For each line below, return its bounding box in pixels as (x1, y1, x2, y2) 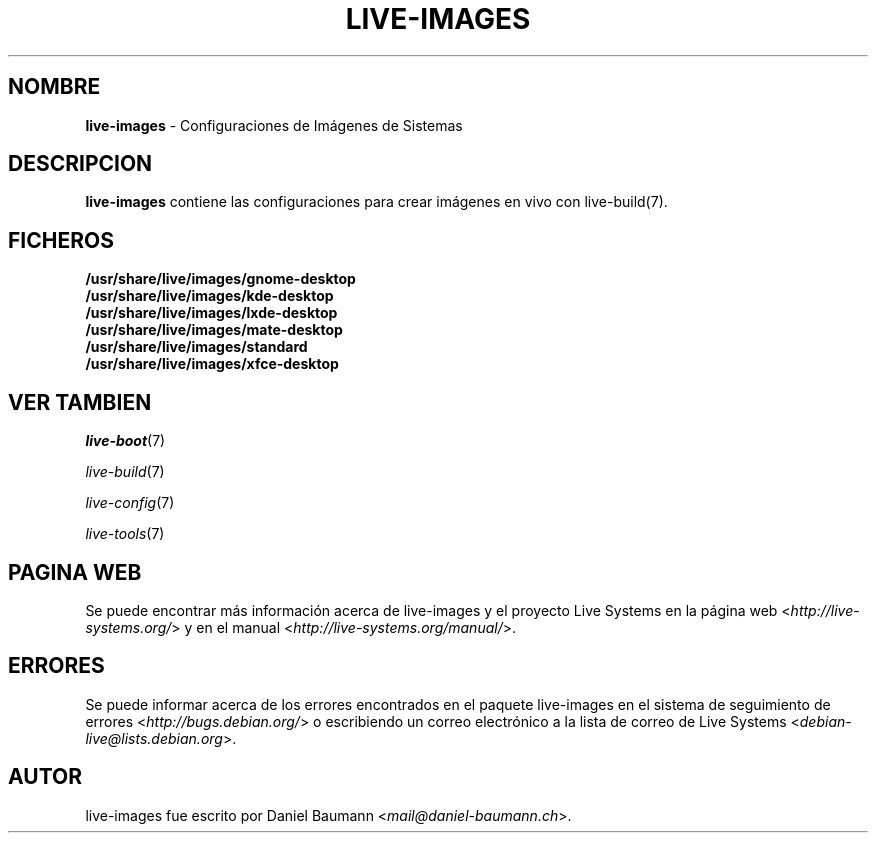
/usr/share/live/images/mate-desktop (85, 321, 343, 339)
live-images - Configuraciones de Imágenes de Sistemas (85, 116, 463, 134)
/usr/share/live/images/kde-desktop (85, 287, 334, 305)
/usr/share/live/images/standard (85, 338, 308, 356)
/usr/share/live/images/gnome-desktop (85, 270, 356, 288)
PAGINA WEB (8, 559, 142, 585)
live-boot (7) (85, 432, 166, 450)
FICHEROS (8, 227, 114, 253)
